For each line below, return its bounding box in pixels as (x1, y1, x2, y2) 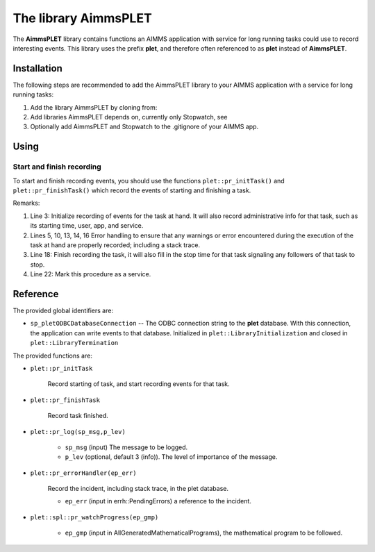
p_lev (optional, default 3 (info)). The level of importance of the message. (65, 453, 278, 461)
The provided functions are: (12, 351, 93, 360)
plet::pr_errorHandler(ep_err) (30, 469, 137, 477)
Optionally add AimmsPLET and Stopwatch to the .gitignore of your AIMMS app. (30, 122, 259, 131)
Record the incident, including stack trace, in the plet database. (47, 485, 229, 493)
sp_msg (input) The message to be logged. (65, 443, 188, 451)
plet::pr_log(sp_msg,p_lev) (30, 428, 126, 435)
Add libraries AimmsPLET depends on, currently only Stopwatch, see (30, 113, 228, 122)
